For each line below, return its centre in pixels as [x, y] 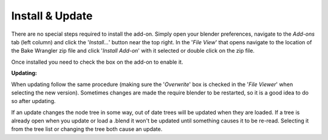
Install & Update [52, 16]
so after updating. [33, 101]
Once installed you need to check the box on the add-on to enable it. [97, 62]
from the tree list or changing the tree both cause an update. [87, 129]
